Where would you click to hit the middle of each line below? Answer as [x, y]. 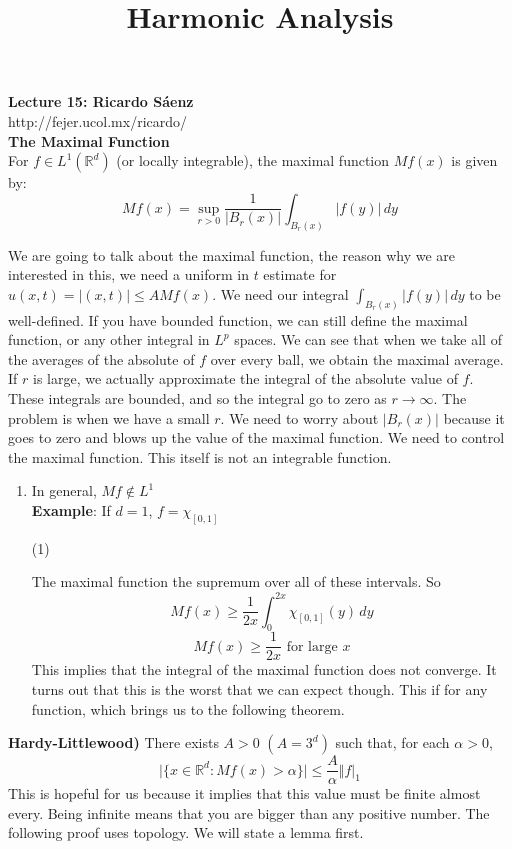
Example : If [71, 510]
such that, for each [392, 742]
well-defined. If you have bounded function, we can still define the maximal [238, 319]
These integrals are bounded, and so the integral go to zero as [197, 398]
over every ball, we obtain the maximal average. [357, 358]
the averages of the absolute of [101, 358]
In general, [64, 490]
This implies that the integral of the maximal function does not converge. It [264, 669]
